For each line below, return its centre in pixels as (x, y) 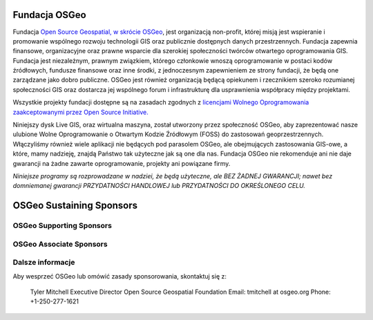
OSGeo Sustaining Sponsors (75, 206)
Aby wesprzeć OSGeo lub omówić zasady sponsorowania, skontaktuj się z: (120, 276)
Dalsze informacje (44, 263)
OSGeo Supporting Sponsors (62, 226)
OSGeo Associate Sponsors (60, 244)
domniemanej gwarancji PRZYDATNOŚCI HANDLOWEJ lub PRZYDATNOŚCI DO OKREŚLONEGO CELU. (159, 186)
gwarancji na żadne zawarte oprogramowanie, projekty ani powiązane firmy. (122, 163)
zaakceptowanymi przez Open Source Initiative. (80, 112)
